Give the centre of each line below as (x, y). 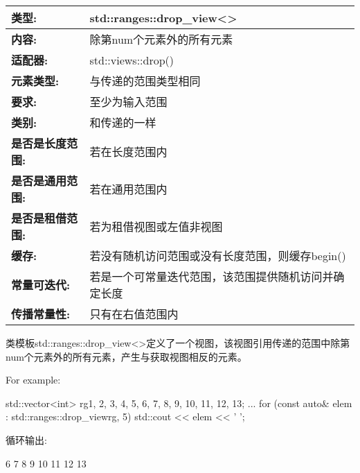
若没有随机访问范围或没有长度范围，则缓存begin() (218, 256)
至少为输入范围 (128, 102)
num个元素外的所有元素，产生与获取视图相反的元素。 (126, 356)
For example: (33, 380)
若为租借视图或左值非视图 (156, 226)
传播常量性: (41, 314)
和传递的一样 (123, 122)
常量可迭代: (41, 285)
